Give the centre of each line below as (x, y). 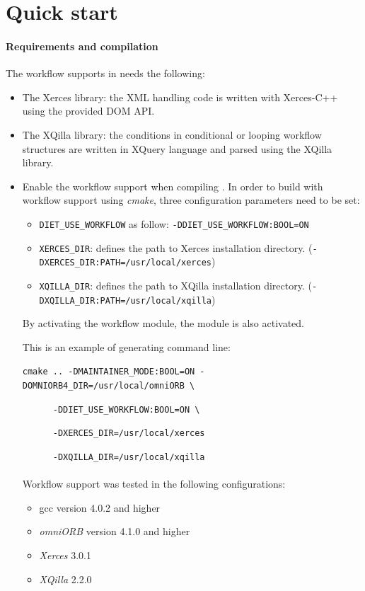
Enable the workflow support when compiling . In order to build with (173, 186)
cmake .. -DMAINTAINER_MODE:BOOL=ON (109, 372)
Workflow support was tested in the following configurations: (154, 484)
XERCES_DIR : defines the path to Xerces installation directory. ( (176, 247)
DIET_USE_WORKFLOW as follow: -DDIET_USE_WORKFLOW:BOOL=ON (174, 223)
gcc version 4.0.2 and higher (100, 507)
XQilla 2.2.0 (65, 579)
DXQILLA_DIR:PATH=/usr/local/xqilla (125, 300)
